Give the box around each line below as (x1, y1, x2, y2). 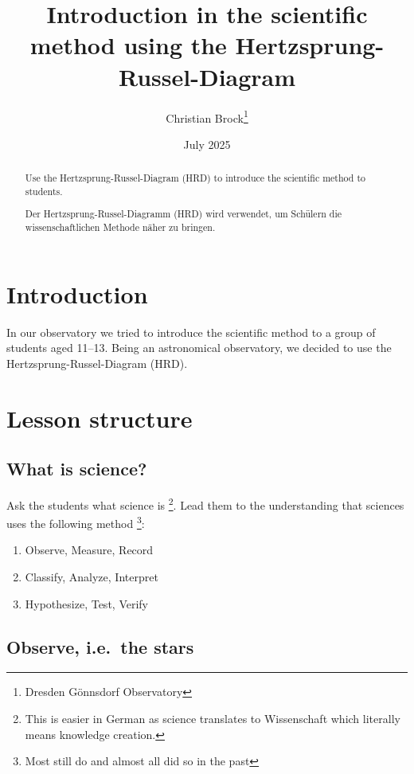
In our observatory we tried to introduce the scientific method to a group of (6, 323, 376, 340)
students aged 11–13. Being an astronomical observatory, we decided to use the (6, 339, 392, 356)
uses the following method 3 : (6, 513, 145, 531)
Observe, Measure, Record (25, 541, 154, 558)
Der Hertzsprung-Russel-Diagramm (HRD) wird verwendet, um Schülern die (25, 207, 342, 221)
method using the (29, 29, 227, 61)
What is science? (6, 456, 147, 481)
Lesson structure (6, 401, 193, 434)
